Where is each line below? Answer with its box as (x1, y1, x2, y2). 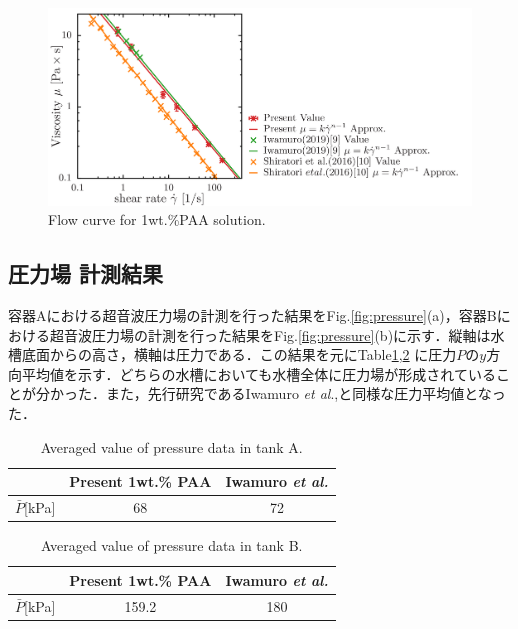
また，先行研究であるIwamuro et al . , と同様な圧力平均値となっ (105, 383, 506, 404)
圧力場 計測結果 (8, 258, 164, 289)
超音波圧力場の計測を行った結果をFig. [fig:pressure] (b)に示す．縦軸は (49, 324, 491, 345)
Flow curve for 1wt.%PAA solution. (48, 209, 266, 230)
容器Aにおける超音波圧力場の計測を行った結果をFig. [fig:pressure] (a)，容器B (8, 305, 497, 326)
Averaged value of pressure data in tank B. (41, 535, 303, 556)
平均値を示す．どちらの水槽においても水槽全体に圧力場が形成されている (21, 363, 496, 384)
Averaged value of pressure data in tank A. (40, 436, 303, 457)
